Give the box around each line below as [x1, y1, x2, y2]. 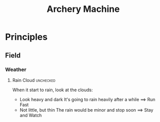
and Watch [19, 112, 42, 118]
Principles [5, 31, 48, 43]
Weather [5, 66, 27, 73]
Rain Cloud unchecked [12, 77, 55, 83]
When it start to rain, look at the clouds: [12, 87, 93, 93]
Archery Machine [47, 3, 120, 15]
